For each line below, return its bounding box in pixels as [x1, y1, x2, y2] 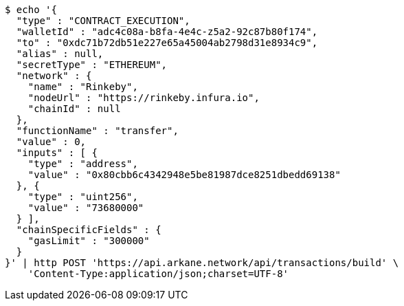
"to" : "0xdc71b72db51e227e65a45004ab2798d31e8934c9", [16, 37, 318, 48]
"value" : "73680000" [27, 202, 144, 213]
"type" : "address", [27, 158, 138, 169]
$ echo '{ [5, 4, 57, 15]
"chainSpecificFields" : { [16, 224, 161, 235]
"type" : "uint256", [27, 191, 138, 202]
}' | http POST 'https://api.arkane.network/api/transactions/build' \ [5, 257, 399, 268]
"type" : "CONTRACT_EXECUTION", [16, 15, 190, 26]
